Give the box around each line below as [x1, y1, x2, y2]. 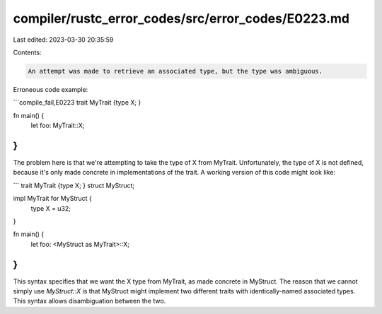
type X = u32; [30, 204, 71, 212]
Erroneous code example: [13, 85, 88, 93]
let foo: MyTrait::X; [30, 121, 85, 130]
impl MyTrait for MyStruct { [13, 194, 92, 203]
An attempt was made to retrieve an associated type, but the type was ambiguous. [28, 67, 323, 75]
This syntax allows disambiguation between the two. [13, 297, 166, 306]
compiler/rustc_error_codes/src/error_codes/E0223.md [13, 11, 350, 26]
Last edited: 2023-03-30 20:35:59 [13, 35, 114, 44]
